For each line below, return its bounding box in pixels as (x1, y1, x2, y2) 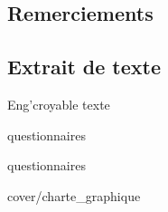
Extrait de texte (7, 53, 162, 81)
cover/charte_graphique (7, 186, 141, 205)
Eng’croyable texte (7, 94, 110, 113)
